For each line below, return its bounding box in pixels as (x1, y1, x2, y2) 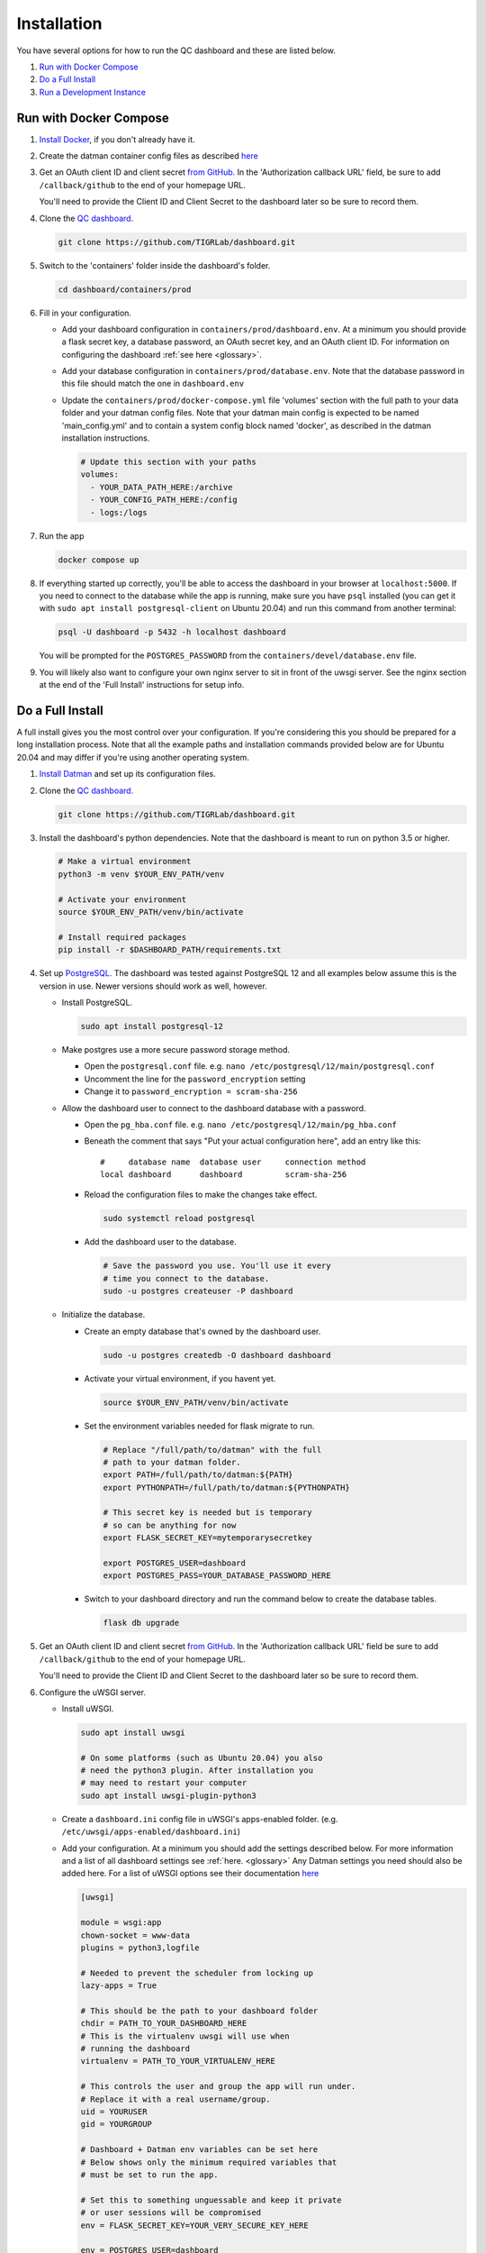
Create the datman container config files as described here (39, 151, 258, 161)
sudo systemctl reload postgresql (103, 1213, 256, 1224)
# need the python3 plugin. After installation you (80, 1765, 314, 1775)
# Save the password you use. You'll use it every (103, 1261, 332, 1271)
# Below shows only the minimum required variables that (80, 2157, 337, 2167)
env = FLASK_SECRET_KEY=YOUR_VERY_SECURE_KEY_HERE (80, 2220, 310, 2230)
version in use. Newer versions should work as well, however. (39, 981, 267, 991)
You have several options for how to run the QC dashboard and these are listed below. (16, 45, 337, 56)
